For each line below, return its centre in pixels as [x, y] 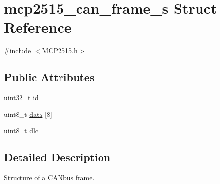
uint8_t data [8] [28, 114]
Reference [38, 27]
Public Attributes [49, 77]
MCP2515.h [60, 51]
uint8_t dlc [21, 130]
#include [18, 51]
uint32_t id [21, 98]
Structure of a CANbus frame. [49, 177]
